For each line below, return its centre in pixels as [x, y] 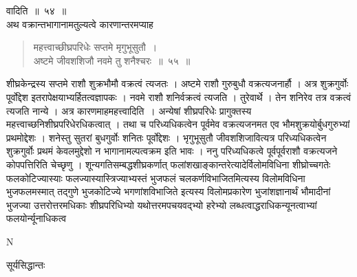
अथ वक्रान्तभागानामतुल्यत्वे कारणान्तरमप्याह [80, 24]
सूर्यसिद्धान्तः [26, 264]
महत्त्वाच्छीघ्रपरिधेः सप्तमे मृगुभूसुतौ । [95, 47]
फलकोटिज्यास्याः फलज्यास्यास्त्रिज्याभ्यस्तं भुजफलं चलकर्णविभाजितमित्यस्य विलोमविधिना [156, 178]
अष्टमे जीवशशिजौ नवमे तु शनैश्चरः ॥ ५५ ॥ [112, 60]
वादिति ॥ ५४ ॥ [36, 10]
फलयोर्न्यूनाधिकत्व [36, 218]
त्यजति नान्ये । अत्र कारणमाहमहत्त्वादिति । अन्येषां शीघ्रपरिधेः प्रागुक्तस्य [129, 110]
